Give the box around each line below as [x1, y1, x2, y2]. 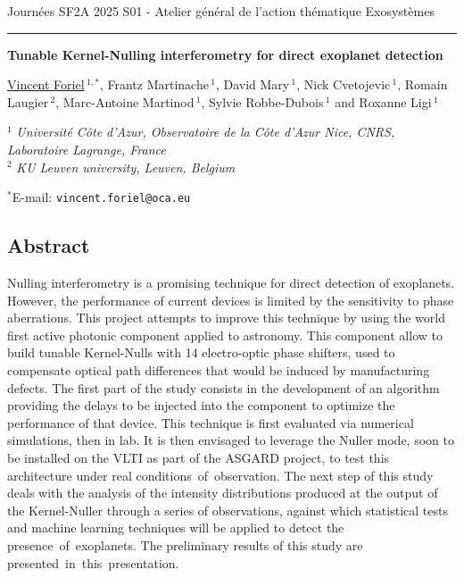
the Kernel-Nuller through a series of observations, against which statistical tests [7, 500, 448, 519]
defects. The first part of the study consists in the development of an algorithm [7, 378, 440, 397]
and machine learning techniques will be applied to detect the [7, 518, 344, 537]
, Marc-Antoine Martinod [55, 92, 195, 111]
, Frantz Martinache [99, 75, 209, 94]
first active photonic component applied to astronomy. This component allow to [7, 325, 443, 344]
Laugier [7, 92, 49, 111]
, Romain [397, 75, 448, 94]
